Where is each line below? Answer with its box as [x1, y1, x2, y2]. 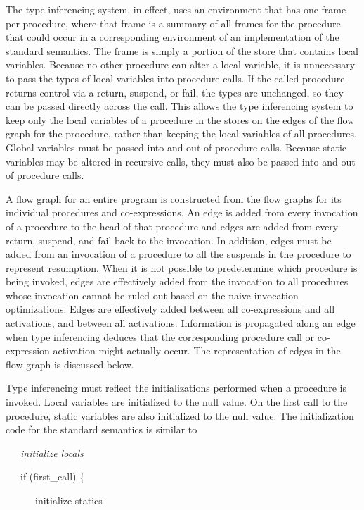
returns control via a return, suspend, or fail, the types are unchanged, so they [6, 85, 344, 99]
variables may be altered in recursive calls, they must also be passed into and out [6, 154, 356, 168]
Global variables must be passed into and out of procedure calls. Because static [6, 139, 347, 154]
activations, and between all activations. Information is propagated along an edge [6, 316, 356, 330]
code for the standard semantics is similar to [6, 422, 197, 437]
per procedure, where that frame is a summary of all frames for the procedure [6, 15, 341, 30]
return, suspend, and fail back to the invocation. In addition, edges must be [6, 232, 332, 247]
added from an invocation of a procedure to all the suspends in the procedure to [6, 247, 351, 261]
